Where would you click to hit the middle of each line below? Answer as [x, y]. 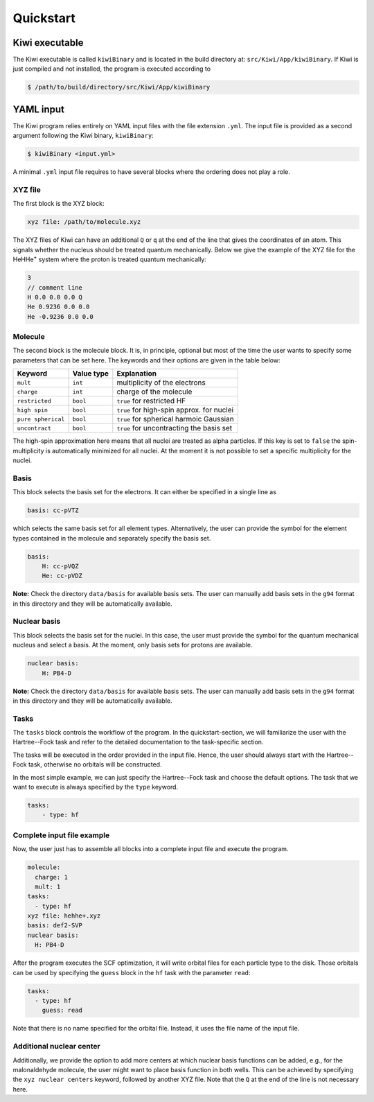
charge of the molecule [154, 392]
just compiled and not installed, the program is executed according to [112, 69]
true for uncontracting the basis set [175, 428]
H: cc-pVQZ [60, 566]
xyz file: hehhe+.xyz [64, 916]
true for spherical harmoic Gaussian [176, 419]
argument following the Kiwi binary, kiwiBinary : [83, 136]
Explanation [137, 374]
